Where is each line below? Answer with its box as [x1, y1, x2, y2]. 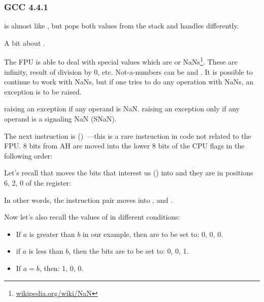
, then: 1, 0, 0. [39, 262, 84, 273]
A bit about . [4, 37, 45, 48]
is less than [28, 246, 63, 256]
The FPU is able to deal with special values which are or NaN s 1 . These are [4, 55, 238, 67]
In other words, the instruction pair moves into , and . [4, 194, 173, 205]
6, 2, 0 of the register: [4, 177, 71, 188]
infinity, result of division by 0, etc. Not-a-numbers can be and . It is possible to [4, 66, 253, 77]
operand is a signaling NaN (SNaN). [4, 113, 117, 124]
